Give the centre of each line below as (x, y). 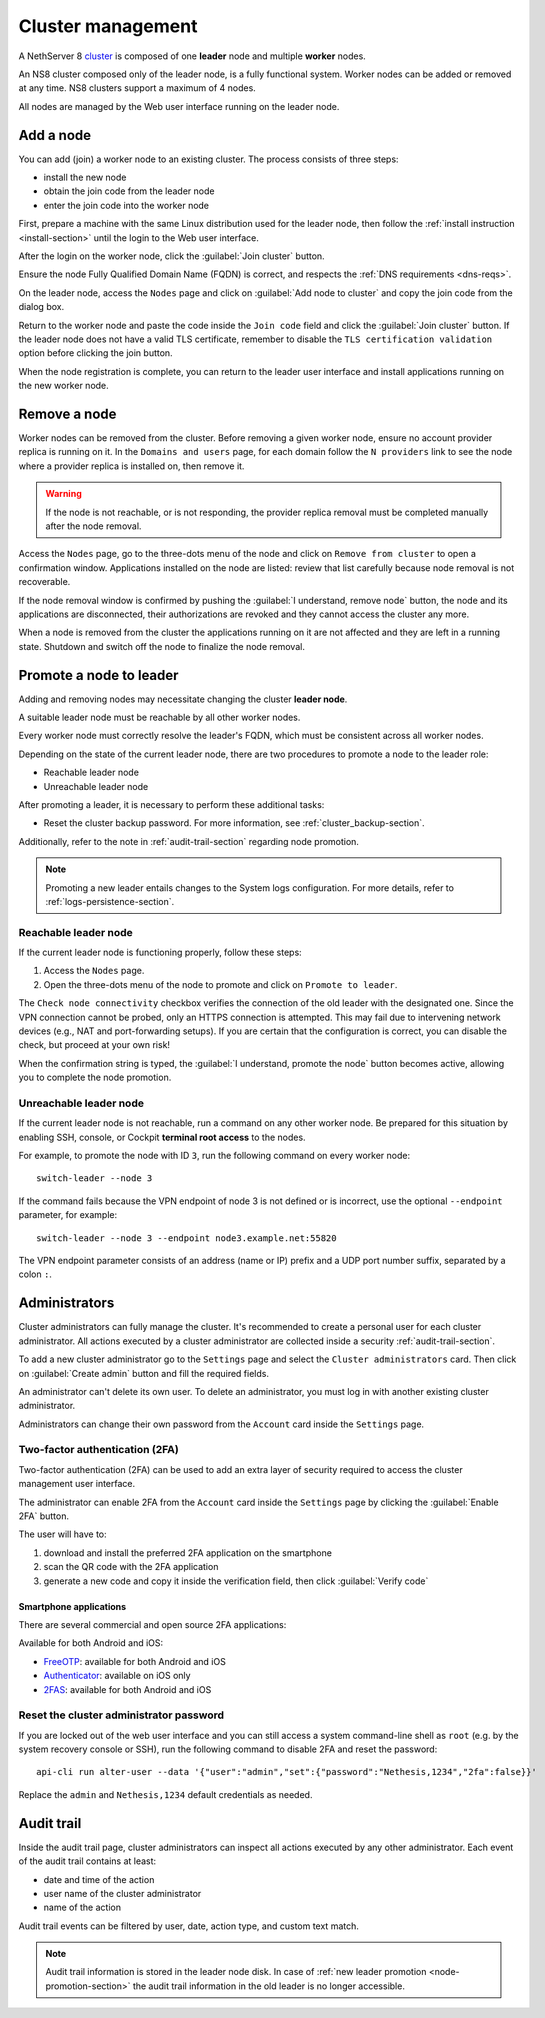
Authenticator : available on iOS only (117, 1676)
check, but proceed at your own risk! (94, 1045)
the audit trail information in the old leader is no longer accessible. (268, 1986)
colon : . (35, 1274)
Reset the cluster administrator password (121, 1715)
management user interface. (77, 1484)
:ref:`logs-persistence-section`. (110, 901)
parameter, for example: (68, 1215)
